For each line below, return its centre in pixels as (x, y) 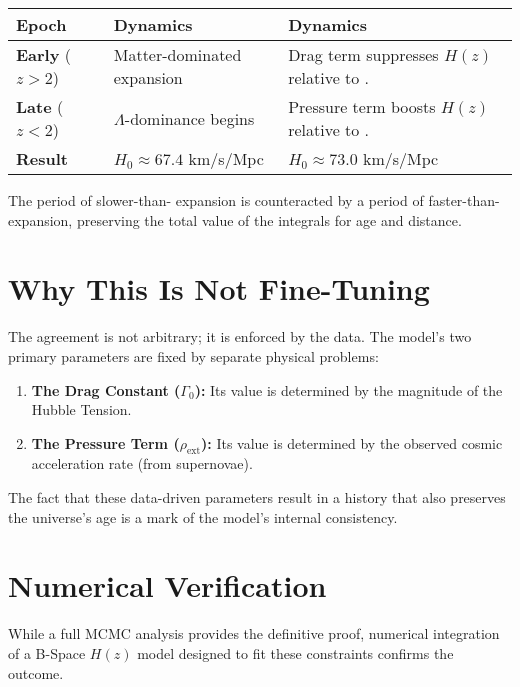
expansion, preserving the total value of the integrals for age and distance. (235, 219)
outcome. (36, 672)
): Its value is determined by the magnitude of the (348, 389)
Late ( (40, 106)
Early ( (44, 54)
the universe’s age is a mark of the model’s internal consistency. (203, 516)
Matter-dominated (177, 54)
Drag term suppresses (363, 54)
